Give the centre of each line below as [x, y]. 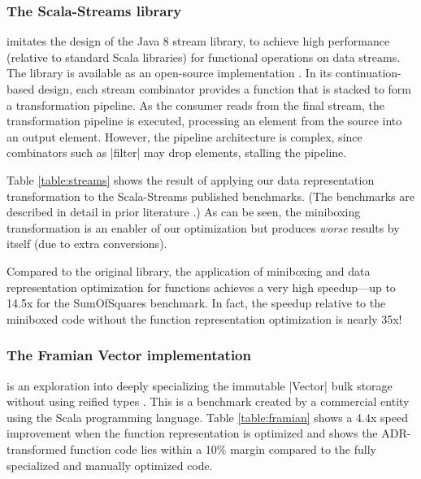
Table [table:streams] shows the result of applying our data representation [191, 179]
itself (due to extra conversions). [87, 244]
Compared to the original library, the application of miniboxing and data [189, 270]
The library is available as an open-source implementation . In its [169, 73]
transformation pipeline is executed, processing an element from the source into [204, 121]
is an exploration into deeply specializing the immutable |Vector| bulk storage [200, 385]
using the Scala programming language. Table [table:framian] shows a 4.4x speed [207, 417]
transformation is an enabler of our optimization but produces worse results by [203, 227]
